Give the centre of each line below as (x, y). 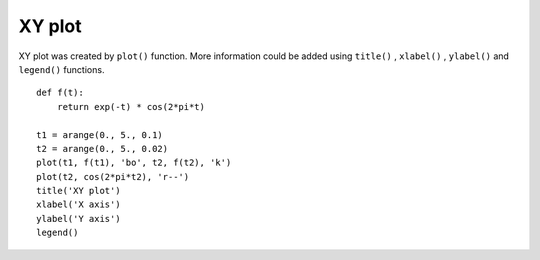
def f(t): (60, 93)
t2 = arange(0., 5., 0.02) (102, 148)
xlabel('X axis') (78, 204)
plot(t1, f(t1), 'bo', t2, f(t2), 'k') (134, 163)
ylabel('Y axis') (78, 218)
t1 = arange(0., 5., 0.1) (100, 134)
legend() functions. (61, 69)
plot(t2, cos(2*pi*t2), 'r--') (113, 176)
